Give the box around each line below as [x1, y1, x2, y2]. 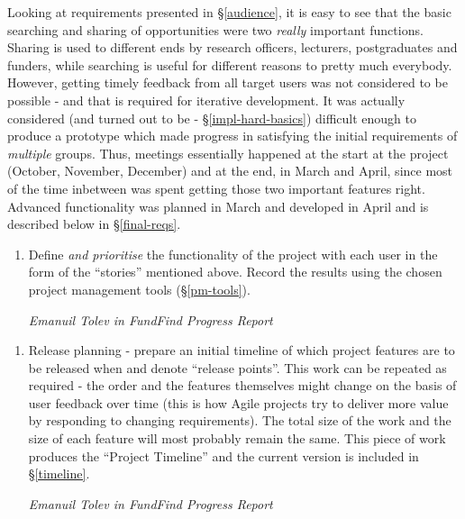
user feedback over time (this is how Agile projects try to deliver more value [28, 393, 449, 412]
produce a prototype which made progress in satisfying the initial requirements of [7, 126, 458, 145]
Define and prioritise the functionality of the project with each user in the [28, 244, 438, 263]
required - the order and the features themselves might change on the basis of [28, 376, 457, 395]
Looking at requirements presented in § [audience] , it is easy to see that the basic [7, 3, 451, 21]
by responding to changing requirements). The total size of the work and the [28, 411, 451, 430]
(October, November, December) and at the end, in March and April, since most [7, 161, 453, 180]
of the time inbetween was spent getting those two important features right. [7, 178, 425, 197]
